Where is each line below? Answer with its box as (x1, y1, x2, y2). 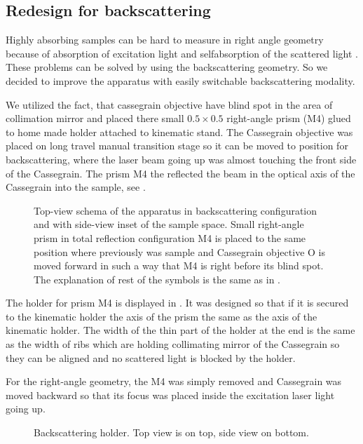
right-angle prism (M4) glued (226, 111, 351, 126)
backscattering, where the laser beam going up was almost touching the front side (6, 152, 357, 166)
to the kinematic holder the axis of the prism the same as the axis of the (6, 309, 317, 323)
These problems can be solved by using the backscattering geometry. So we (6, 60, 328, 74)
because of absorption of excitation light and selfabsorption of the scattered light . (6, 46, 358, 60)
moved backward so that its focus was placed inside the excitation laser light (6, 387, 335, 402)
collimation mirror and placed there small (6, 111, 184, 126)
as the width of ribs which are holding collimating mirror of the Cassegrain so (6, 337, 340, 351)
